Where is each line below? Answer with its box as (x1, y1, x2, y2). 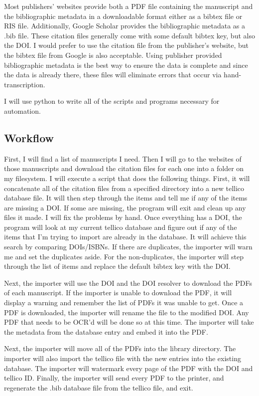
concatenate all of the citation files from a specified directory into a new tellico (4, 183, 245, 193)
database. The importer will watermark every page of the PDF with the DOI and (4, 363, 253, 373)
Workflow (4, 130, 54, 145)
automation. (4, 105, 41, 116)
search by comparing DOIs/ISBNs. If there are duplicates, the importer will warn (4, 241, 253, 252)
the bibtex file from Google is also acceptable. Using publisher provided (4, 49, 222, 60)
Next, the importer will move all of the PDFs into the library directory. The (4, 343, 236, 354)
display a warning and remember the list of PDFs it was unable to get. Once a (4, 297, 244, 308)
